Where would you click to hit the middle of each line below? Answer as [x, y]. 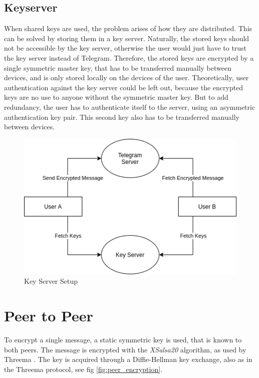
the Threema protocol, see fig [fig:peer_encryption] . [83, 369]
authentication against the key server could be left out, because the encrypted [124, 87]
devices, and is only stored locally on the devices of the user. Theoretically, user [126, 77]
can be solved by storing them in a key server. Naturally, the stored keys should [127, 38]
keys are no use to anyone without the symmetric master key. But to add [116, 97]
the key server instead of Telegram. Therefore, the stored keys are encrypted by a [129, 57]
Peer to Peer [49, 316]
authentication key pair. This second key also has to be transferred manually [122, 117]
